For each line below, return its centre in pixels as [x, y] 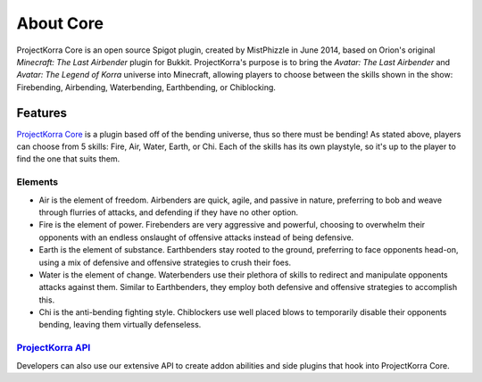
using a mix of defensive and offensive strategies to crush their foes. [165, 262]
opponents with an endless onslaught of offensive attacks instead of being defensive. [196, 237]
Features [42, 113]
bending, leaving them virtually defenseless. [120, 325]
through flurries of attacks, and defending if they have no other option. [169, 212]
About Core [60, 23]
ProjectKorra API [54, 348]
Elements [37, 182]
